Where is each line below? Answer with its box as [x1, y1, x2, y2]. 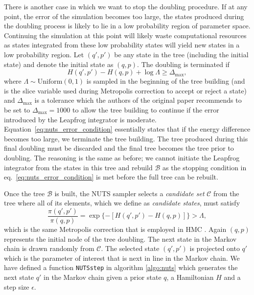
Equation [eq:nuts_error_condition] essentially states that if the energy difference [4, 124, 251, 134]
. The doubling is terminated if [137, 59, 230, 69]
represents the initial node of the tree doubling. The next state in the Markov [4, 233, 237, 244]
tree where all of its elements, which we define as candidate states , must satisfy [4, 198, 240, 208]
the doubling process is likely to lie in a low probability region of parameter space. [4, 21, 251, 31]
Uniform [37, 78, 63, 86]
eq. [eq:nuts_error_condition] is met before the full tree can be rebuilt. [4, 172, 218, 182]
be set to [4, 104, 30, 114]
